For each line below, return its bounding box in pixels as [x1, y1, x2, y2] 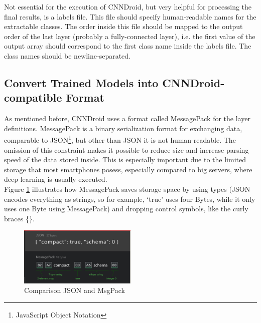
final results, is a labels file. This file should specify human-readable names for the [4, 11, 256, 22]
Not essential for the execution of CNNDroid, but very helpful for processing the [4, 2, 252, 12]
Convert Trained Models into [4, 75, 159, 90]
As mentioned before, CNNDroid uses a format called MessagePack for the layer [4, 113, 250, 124]
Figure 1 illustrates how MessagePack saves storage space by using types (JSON [4, 183, 250, 194]
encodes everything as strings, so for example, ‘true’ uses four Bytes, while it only [4, 193, 255, 204]
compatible [4, 90, 62, 105]
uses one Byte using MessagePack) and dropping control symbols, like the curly [4, 203, 248, 214]
